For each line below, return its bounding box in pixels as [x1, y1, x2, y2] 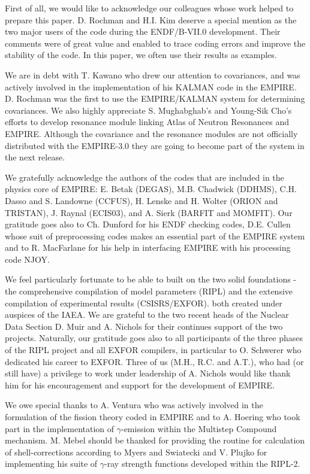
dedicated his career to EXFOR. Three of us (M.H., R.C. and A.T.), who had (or [5, 355, 304, 367]
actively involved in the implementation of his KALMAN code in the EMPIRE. [5, 80, 297, 93]
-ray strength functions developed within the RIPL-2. [104, 457, 300, 470]
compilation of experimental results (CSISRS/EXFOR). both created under [5, 296, 282, 309]
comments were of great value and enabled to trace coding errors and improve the [5, 37, 306, 49]
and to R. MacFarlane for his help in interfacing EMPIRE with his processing [5, 241, 291, 254]
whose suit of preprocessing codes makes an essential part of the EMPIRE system [5, 229, 305, 242]
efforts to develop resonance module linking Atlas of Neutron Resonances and [5, 116, 289, 128]
